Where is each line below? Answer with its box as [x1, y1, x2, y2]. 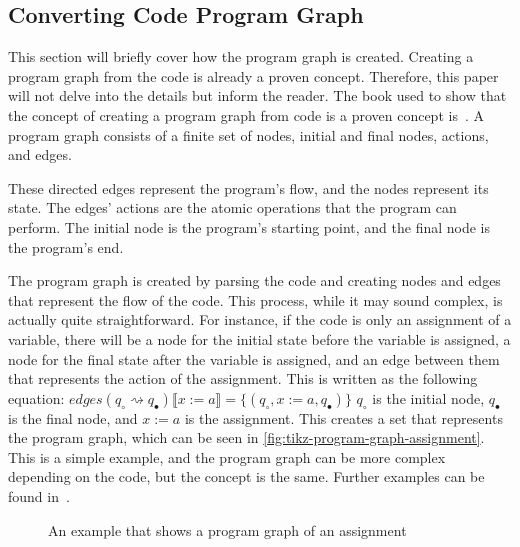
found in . [8, 486, 70, 507]
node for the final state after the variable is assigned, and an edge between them [8, 348, 500, 369]
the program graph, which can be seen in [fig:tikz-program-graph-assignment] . [8, 427, 485, 448]
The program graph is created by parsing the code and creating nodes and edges [8, 270, 501, 291]
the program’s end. [8, 236, 124, 257]
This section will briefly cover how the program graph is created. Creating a [8, 46, 474, 67]
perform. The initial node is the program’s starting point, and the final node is [8, 216, 491, 237]
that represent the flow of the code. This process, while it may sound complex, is [8, 289, 503, 310]
